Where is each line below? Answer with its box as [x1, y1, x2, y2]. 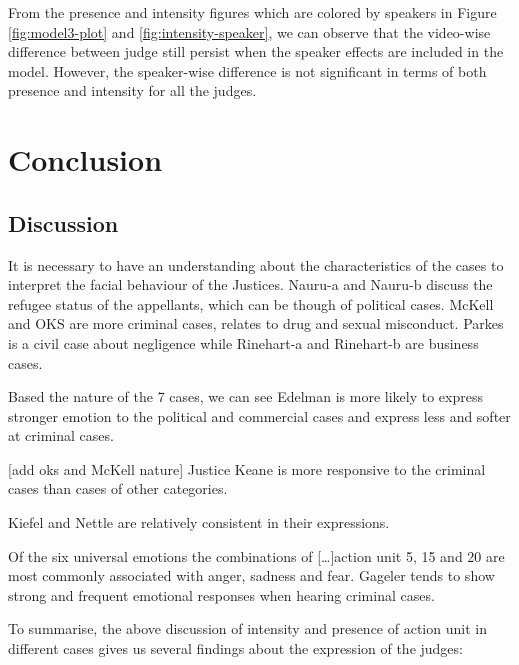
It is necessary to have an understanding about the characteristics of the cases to [8, 254, 504, 275]
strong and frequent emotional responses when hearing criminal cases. [8, 584, 435, 605]
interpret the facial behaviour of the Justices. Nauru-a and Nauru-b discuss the [8, 274, 493, 295]
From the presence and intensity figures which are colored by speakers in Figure [8, 2, 497, 22]
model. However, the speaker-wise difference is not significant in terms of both [8, 60, 487, 81]
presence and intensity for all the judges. [8, 80, 257, 101]
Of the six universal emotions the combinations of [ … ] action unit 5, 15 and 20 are [8, 545, 505, 566]
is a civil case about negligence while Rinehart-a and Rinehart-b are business [8, 332, 479, 353]
